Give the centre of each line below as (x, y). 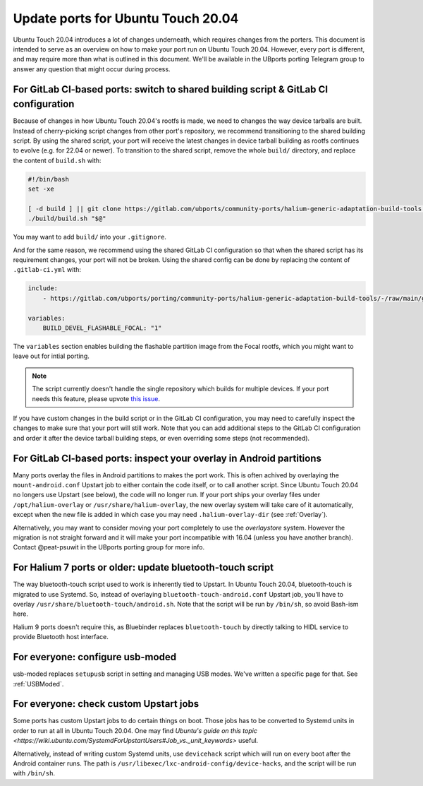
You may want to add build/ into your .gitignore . (90, 237)
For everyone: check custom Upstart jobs (106, 704)
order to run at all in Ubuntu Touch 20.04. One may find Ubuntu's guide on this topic (135, 730)
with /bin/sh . (34, 773)
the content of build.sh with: (57, 160)
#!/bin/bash (49, 179)
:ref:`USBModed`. (38, 684)
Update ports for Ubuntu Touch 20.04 (126, 18)
